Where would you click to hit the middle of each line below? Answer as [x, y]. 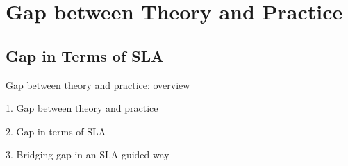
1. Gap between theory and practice [82, 108]
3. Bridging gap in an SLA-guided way [88, 155]
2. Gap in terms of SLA [56, 131]
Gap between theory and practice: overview [98, 84]
